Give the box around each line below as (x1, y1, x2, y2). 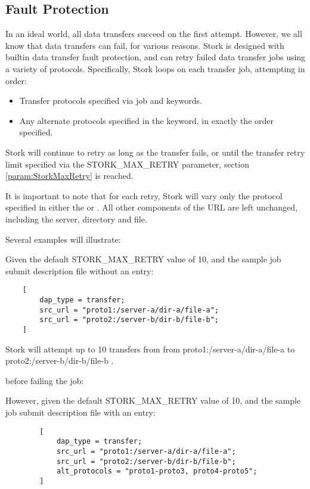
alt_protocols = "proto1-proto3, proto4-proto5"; (56, 467, 258, 476)
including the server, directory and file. (5, 212, 147, 225)
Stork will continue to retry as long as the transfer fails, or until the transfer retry (5, 146, 305, 158)
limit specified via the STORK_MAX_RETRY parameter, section (5, 157, 249, 170)
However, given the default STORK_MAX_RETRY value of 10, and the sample (5, 394, 301, 407)
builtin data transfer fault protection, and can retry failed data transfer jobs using (5, 51, 306, 63)
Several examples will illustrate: (5, 233, 121, 245)
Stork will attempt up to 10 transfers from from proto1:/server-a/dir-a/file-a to (5, 342, 295, 355)
